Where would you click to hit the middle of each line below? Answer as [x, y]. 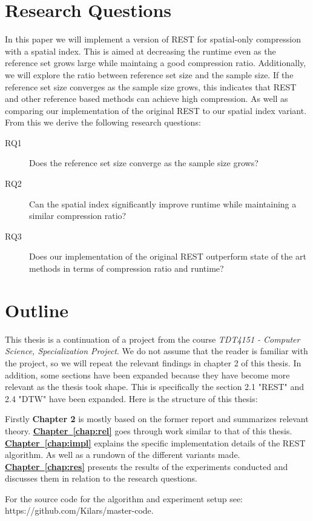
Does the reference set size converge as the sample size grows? [144, 163]
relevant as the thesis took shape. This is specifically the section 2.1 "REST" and [155, 387]
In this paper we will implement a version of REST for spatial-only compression [153, 39]
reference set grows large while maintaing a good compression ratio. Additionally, [156, 63]
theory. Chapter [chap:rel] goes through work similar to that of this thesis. [149, 430]
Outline [37, 310]
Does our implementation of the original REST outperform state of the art [168, 256]
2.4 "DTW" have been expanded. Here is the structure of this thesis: [131, 398]
